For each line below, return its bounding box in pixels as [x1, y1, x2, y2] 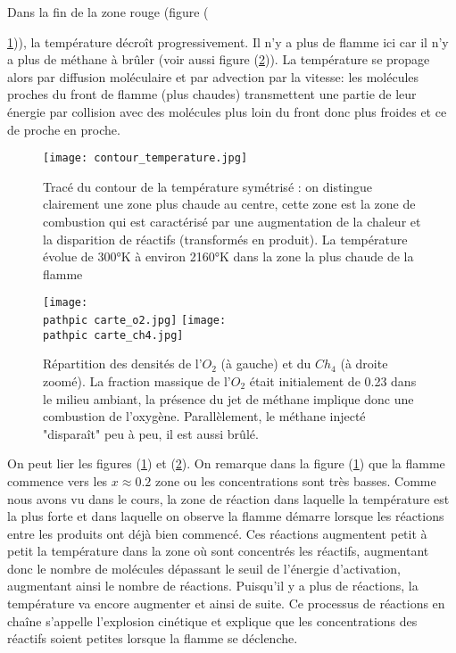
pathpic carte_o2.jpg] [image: [43, 314, 227, 327]
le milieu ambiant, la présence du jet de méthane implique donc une [43, 389, 414, 408]
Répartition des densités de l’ [43, 354, 203, 373]
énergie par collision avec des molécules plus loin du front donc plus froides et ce [7, 102, 447, 120]
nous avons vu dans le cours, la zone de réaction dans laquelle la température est [7, 489, 450, 508]
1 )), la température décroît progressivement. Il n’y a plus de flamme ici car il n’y [7, 32, 449, 51]
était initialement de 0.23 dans [249, 371, 417, 390]
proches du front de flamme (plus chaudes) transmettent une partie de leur [7, 85, 417, 103]
